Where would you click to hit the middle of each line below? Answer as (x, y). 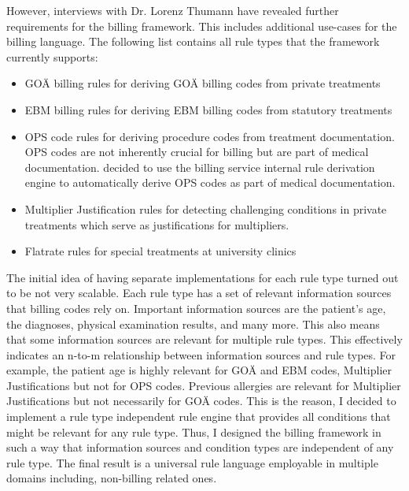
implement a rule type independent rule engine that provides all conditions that (199, 417)
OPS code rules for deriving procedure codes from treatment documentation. (210, 136)
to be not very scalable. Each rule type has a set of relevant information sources (199, 293)
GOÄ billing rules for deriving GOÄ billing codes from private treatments (203, 83)
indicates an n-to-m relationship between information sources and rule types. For (201, 354)
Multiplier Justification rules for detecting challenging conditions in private (206, 208)
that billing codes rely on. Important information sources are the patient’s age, (196, 308)
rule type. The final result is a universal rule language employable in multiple (192, 462)
